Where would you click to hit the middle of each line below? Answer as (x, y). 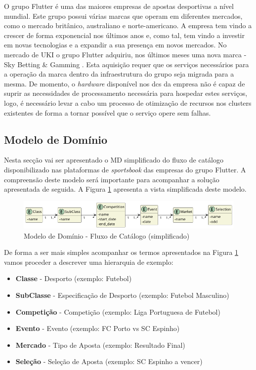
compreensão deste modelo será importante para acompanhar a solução (112, 179)
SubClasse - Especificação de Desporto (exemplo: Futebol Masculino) (122, 295)
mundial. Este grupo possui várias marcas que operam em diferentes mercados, (123, 16)
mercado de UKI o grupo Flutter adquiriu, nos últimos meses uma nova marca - (125, 54)
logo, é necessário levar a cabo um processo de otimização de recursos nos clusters (128, 103)
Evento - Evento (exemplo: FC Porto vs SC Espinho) (98, 328)
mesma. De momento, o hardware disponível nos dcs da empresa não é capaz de (125, 83)
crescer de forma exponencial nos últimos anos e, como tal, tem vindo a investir (124, 35)
